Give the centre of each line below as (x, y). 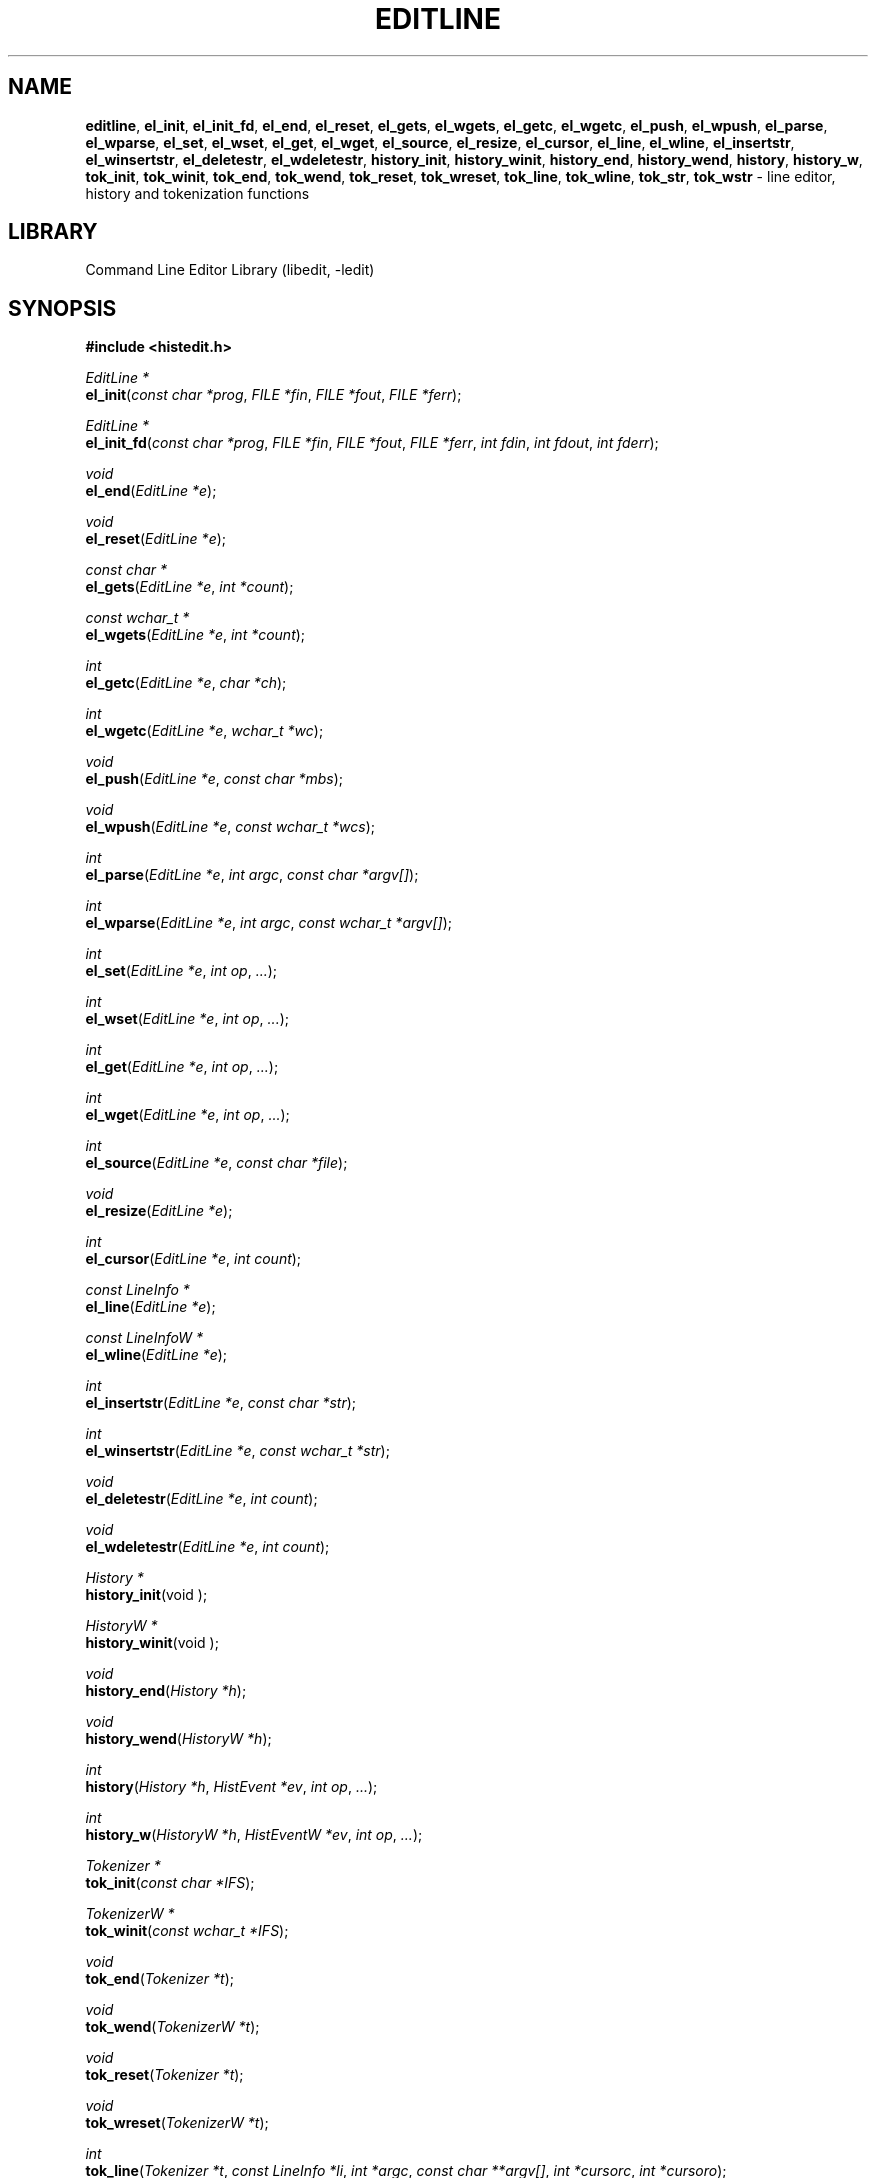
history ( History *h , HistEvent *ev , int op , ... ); (231, 1787)
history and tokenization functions (197, 193)
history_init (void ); (146, 1595)
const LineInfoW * (144, 1338)
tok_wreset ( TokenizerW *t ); (177, 2123)
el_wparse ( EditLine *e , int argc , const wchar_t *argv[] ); (269, 923)
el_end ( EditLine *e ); (151, 491)
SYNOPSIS (62, 308)
